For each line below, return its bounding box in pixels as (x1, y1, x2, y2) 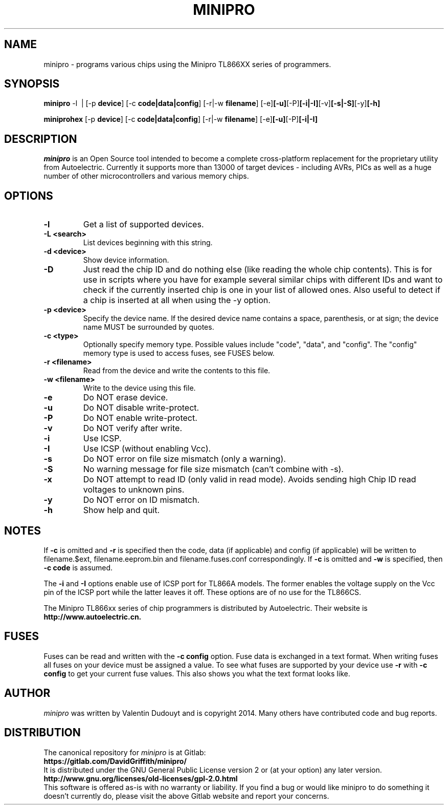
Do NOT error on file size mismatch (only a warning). (83, 454, 286, 464)
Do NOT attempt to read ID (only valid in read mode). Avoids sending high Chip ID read (83, 474, 416, 485)
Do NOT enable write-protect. (83, 413, 197, 423)
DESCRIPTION (4, 132, 77, 145)
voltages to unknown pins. (83, 484, 185, 495)
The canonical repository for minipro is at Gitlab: (43, 748, 206, 757)
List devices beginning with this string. (83, 238, 213, 247)
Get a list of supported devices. (83, 219, 204, 230)
